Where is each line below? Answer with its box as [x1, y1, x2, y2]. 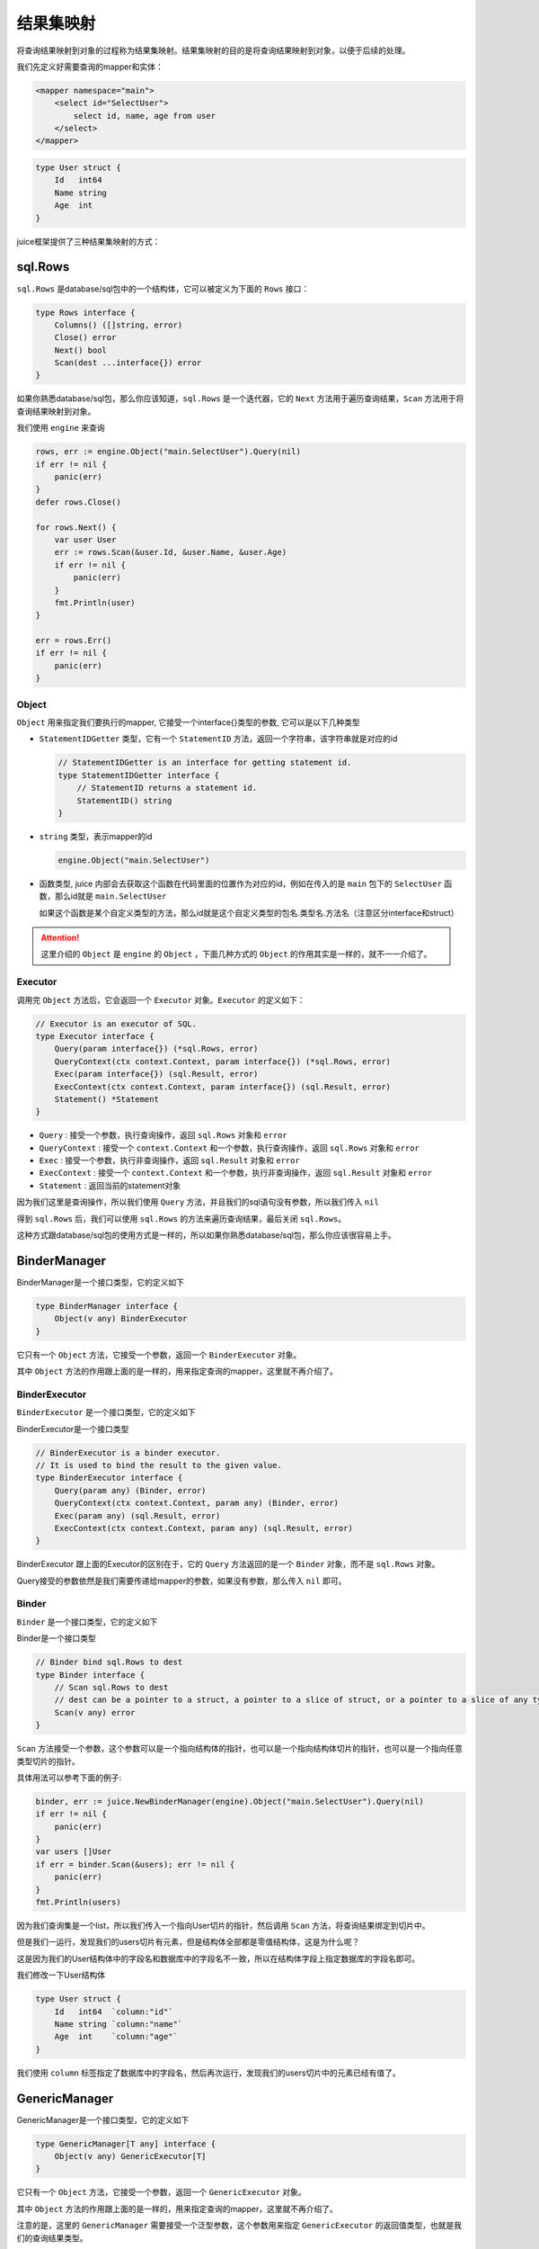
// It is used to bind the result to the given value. [35, 1460, 282, 1470]
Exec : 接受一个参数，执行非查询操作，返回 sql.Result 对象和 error [39, 1155, 300, 1166]
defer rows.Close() [35, 497, 121, 507]
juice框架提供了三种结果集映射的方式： [16, 236, 161, 246]
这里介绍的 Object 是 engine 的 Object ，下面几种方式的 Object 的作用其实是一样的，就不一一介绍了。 [40, 949, 432, 960]
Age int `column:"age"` [54, 2031, 179, 2042]
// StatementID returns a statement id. [76, 783, 258, 793]
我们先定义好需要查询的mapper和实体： [16, 61, 163, 72]
